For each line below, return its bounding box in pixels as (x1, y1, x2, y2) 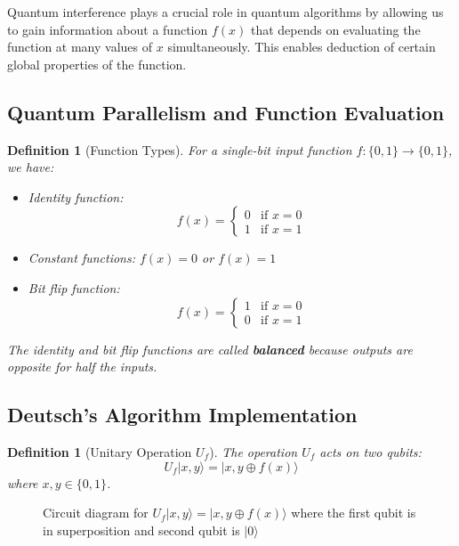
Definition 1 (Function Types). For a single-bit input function (7, 140, 352, 159)
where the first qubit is (291, 503, 416, 522)
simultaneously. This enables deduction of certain (167, 37, 436, 56)
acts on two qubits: (319, 442, 422, 460)
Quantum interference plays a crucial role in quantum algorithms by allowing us (7, 3, 444, 20)
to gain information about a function (7, 20, 208, 38)
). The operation (209, 442, 298, 460)
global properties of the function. (7, 54, 187, 73)
